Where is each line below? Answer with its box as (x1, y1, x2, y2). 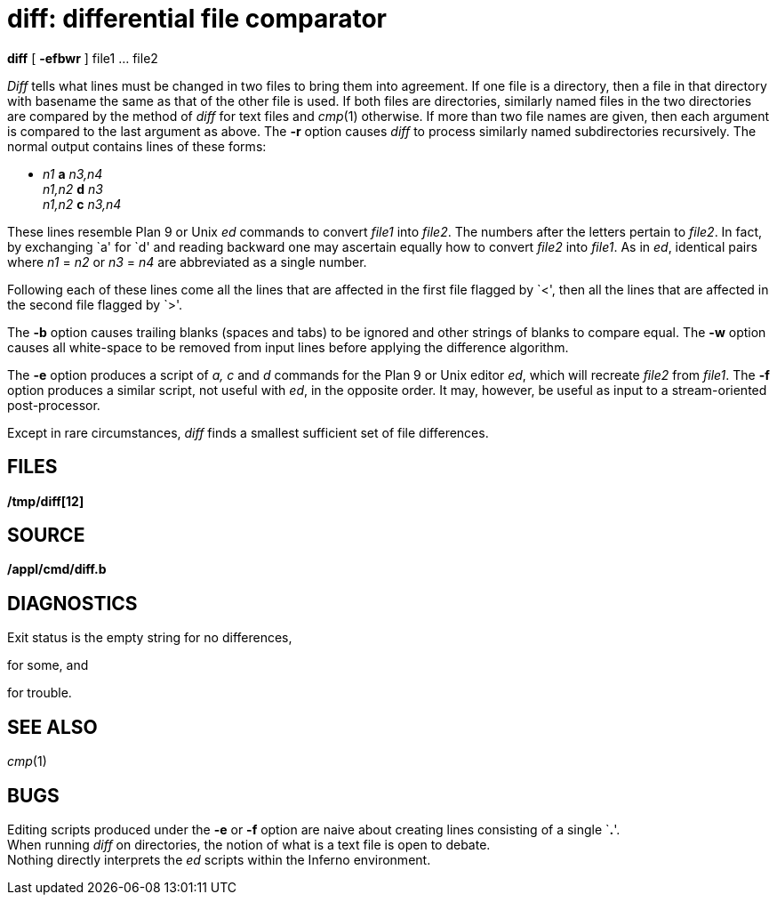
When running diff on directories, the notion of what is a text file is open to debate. (7, 836, 491, 852)
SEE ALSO (7, 715, 98, 738)
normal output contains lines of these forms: (7, 138, 267, 154)
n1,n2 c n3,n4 (43, 196, 122, 212)
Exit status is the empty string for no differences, (7, 630, 292, 646)
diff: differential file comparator (7, 4, 387, 34)
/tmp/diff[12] (7, 493, 84, 509)
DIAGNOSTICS (7, 592, 138, 615)
